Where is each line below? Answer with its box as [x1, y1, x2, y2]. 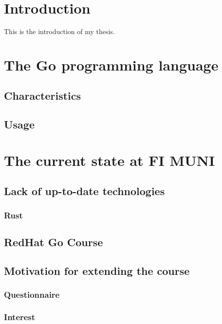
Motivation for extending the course [4, 263, 190, 278]
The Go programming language [4, 54, 219, 74]
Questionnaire [4, 288, 60, 301]
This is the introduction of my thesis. [4, 26, 115, 36]
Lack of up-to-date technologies [4, 183, 165, 198]
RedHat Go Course [4, 234, 103, 250]
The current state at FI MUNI [4, 150, 215, 170]
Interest [4, 310, 36, 323]
